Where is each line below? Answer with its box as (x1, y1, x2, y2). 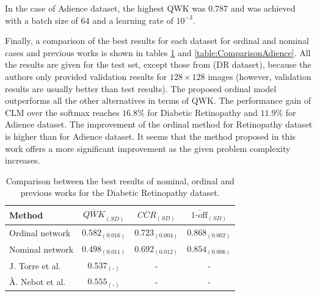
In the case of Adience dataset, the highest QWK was (5, 2, 206, 14)
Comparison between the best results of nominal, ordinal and (5, 174, 235, 187)
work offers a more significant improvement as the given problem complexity (5, 142, 291, 154)
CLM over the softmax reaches (5, 106, 120, 118)
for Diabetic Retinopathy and (147, 106, 258, 118)
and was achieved (230, 2, 296, 14)
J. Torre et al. (9, 259, 61, 272)
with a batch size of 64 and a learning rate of (5, 13, 173, 26)
